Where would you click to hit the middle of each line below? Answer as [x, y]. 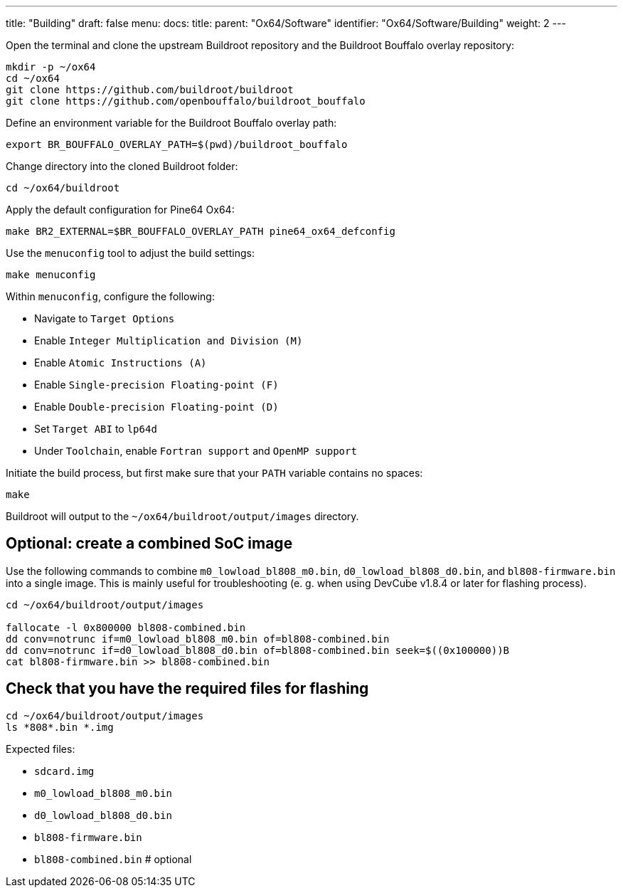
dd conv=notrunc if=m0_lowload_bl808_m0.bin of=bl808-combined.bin [198, 639]
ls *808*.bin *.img [60, 727]
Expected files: [41, 749]
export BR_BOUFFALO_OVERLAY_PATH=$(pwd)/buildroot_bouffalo [177, 144]
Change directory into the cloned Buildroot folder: [122, 166]
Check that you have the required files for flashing [187, 689]
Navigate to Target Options [105, 318]
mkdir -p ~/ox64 [51, 67]
